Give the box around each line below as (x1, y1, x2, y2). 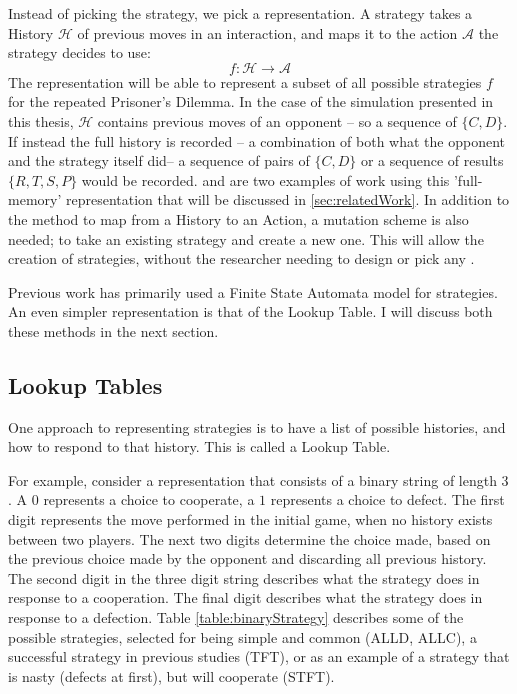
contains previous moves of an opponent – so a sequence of (97, 110, 457, 131)
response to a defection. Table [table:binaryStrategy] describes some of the (8, 607, 464, 628)
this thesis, (8, 110, 74, 131)
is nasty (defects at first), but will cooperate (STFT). (8, 665, 335, 686)
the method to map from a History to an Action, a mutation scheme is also (8, 208, 469, 229)
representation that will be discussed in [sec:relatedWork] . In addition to (65, 189, 510, 210)
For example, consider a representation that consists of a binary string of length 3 (8, 469, 509, 490)
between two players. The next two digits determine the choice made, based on (8, 528, 491, 549)
